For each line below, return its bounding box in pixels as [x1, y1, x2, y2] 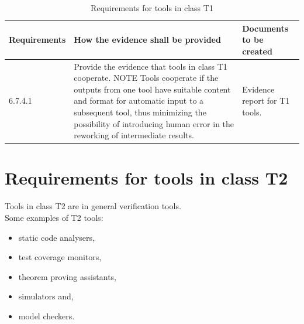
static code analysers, [18, 231, 95, 243]
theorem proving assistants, [18, 270, 117, 282]
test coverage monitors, [18, 251, 102, 263]
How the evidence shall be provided [74, 33, 221, 46]
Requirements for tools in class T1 [91, 2, 213, 13]
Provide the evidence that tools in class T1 [74, 60, 227, 72]
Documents [242, 22, 289, 34]
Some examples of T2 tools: [5, 212, 103, 223]
